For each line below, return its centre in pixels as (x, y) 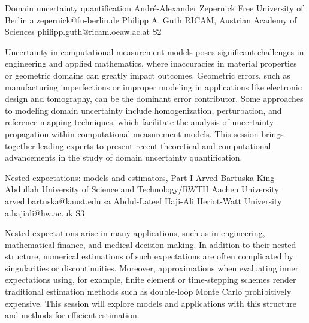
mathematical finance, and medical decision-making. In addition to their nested (151, 244)
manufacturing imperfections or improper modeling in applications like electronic (153, 87)
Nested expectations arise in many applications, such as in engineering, (135, 233)
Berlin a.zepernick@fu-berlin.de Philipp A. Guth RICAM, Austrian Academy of (151, 19)
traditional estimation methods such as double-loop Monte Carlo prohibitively (148, 292)
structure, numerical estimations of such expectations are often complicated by (149, 256)
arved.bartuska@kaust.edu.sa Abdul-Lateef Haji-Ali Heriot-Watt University (143, 200)
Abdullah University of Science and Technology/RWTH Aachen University (142, 189)
